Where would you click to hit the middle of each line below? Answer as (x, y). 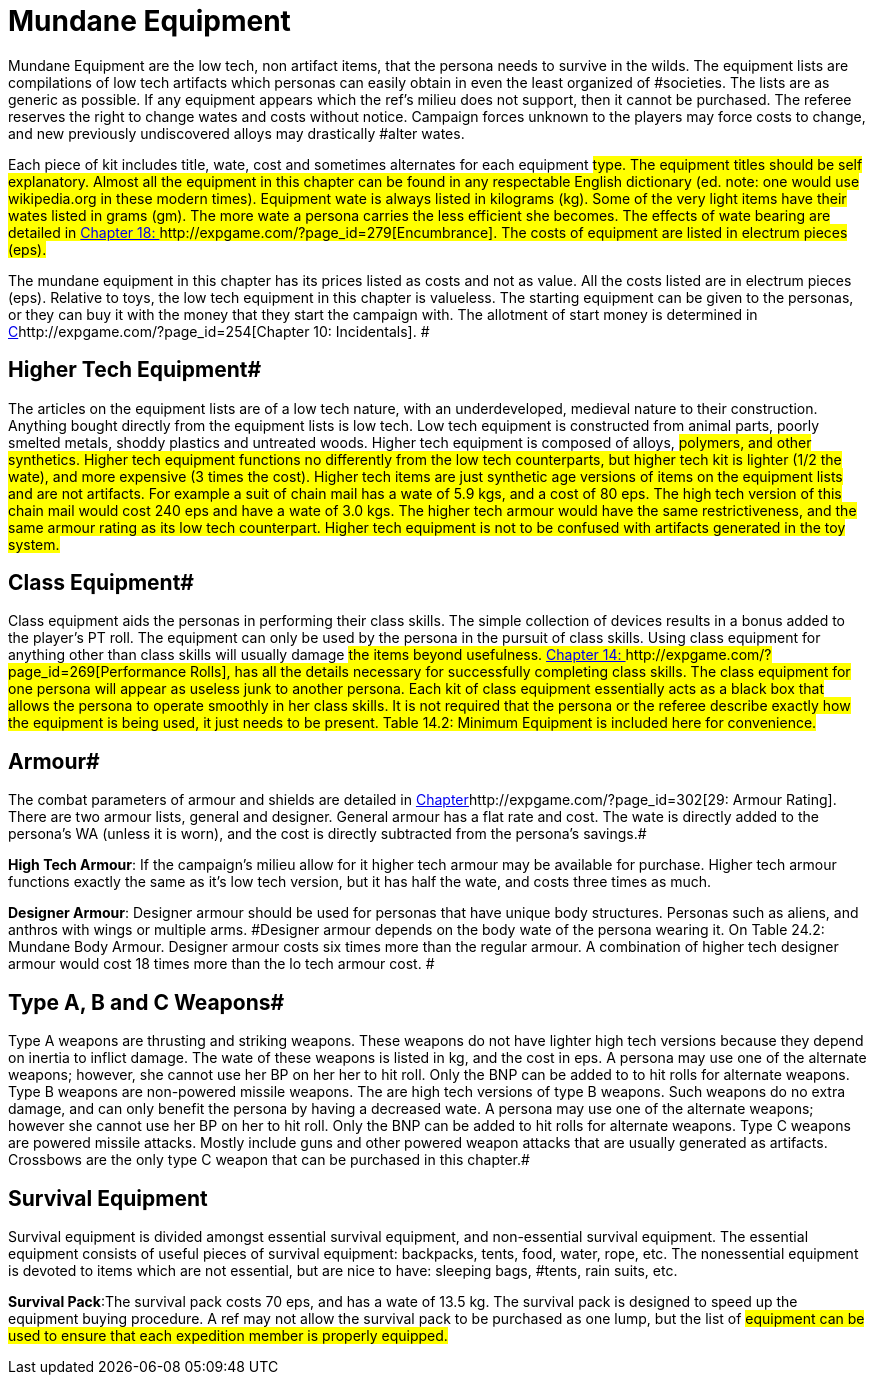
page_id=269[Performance (97, 672)
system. (34, 544)
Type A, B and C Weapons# (146, 1002)
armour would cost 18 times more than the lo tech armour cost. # (221, 964)
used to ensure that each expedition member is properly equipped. (228, 1335)
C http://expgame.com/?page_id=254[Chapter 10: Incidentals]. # (219, 331)
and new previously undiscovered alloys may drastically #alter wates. (236, 133)
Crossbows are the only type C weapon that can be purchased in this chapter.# (269, 1160)
